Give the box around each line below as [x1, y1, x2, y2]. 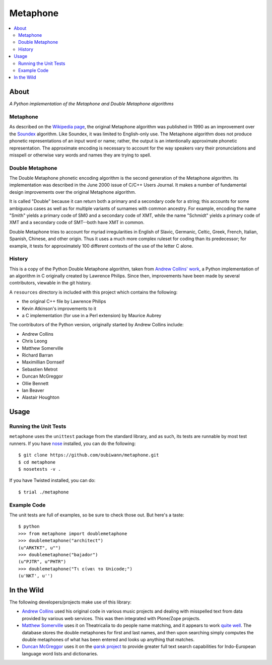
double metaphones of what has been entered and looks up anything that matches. [22, 636, 195, 642]
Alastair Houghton [22, 394, 60, 400]
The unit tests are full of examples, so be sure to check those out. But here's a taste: [9, 511, 184, 518]
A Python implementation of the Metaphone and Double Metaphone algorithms [9, 101, 174, 107]
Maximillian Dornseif [22, 359, 64, 365]
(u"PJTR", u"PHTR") [18, 559, 66, 565]
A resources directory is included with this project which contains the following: [9, 289, 178, 295]
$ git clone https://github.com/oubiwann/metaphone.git [18, 452, 159, 458]
